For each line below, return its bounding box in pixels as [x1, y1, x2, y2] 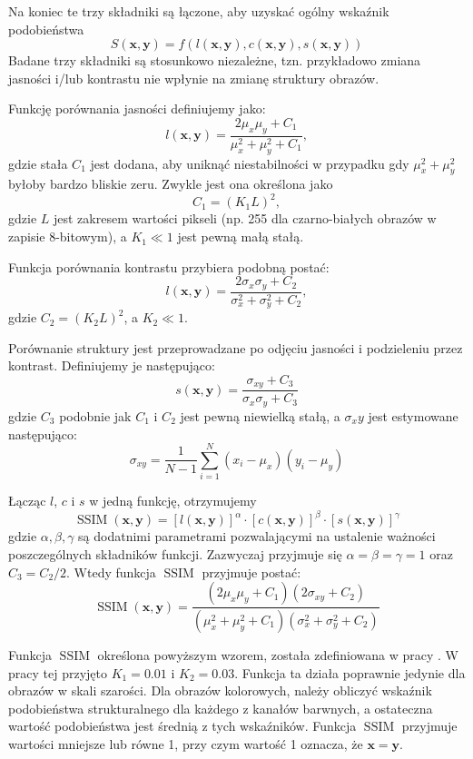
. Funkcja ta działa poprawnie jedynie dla [234, 663, 466, 682]
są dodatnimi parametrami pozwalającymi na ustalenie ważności [78, 527, 436, 546]
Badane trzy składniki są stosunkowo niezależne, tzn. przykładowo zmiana [8, 51, 421, 70]
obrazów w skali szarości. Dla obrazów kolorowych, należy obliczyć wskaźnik [8, 681, 432, 700]
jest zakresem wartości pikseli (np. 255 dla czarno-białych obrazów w [53, 209, 437, 228]
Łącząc [8, 491, 46, 510]
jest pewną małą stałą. [177, 227, 304, 246]
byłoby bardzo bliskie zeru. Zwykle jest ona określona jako [8, 174, 333, 193]
